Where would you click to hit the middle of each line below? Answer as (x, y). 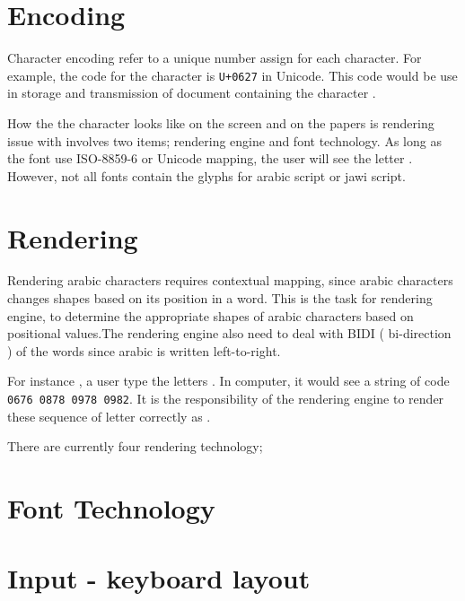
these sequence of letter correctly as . (109, 416)
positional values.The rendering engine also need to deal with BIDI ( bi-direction (229, 333)
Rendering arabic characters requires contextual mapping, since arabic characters (230, 280)
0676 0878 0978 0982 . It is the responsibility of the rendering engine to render (226, 399)
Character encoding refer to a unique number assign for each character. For (215, 58)
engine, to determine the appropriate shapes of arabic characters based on (211, 315)
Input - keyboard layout (159, 578)
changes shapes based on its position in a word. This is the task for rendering (220, 298)
